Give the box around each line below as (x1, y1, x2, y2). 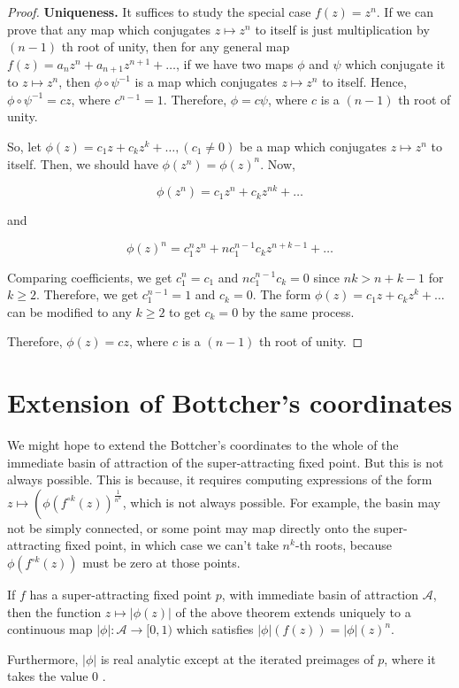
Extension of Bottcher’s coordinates (7, 384, 453, 421)
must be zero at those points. (82, 553, 241, 571)
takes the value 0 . (7, 667, 106, 685)
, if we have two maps (175, 54, 294, 73)
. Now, (260, 154, 295, 173)
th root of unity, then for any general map (61, 37, 290, 56)
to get (169, 302, 201, 321)
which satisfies (176, 620, 254, 638)
